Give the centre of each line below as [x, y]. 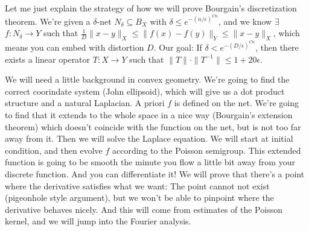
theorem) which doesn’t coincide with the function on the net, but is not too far [153, 126]
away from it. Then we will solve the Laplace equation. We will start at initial [149, 138]
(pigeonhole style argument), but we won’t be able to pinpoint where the [139, 198]
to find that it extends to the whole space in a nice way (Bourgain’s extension [149, 115]
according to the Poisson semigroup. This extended [207, 150]
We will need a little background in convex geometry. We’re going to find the [147, 79]
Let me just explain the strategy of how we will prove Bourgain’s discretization [151, 8]
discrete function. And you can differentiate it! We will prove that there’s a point [155, 174]
